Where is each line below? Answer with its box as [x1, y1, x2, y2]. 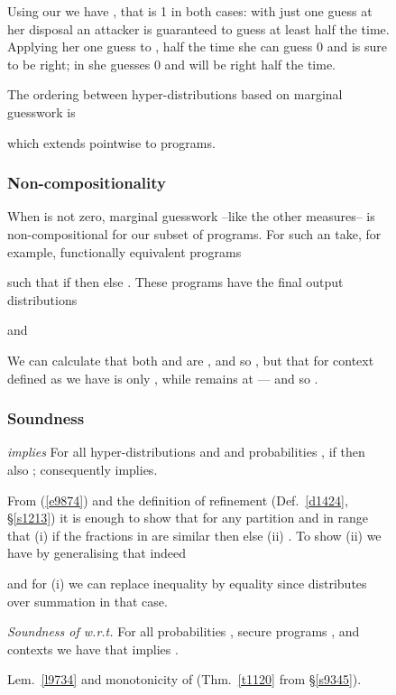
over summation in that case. [7, 591, 168, 610]
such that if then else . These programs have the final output [7, 273, 344, 292]
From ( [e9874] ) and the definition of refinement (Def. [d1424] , [7, 490, 348, 509]
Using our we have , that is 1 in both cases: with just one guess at [7, 2, 373, 20]
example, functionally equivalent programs [7, 242, 242, 261]
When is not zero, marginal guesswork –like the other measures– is [7, 207, 375, 226]
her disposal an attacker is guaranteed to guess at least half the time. [7, 19, 390, 38]
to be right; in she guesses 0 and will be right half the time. [7, 54, 336, 73]
